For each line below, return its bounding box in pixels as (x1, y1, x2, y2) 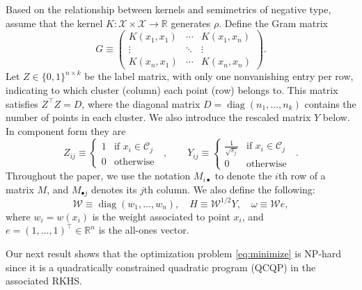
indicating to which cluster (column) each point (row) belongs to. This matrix (6, 82, 338, 97)
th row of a (278, 168, 326, 183)
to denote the (214, 168, 272, 183)
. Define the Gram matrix (219, 15, 328, 30)
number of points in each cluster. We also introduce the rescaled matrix (6, 110, 311, 124)
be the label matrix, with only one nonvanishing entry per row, (84, 69, 354, 83)
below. (322, 110, 350, 124)
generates (171, 15, 211, 30)
